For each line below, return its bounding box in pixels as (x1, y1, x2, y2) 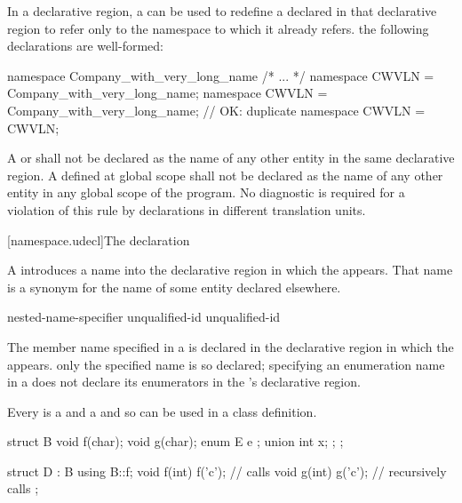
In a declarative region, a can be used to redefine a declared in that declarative (7, 2, 437, 20)
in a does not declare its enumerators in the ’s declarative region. (7, 372, 361, 391)
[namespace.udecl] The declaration (7, 230, 190, 249)
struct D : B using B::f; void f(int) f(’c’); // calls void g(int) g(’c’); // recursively (7, 461, 447, 480)
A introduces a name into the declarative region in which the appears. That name (7, 260, 453, 279)
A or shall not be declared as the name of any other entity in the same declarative (7, 148, 455, 167)
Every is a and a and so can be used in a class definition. (7, 402, 317, 420)
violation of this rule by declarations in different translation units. (7, 200, 366, 219)
